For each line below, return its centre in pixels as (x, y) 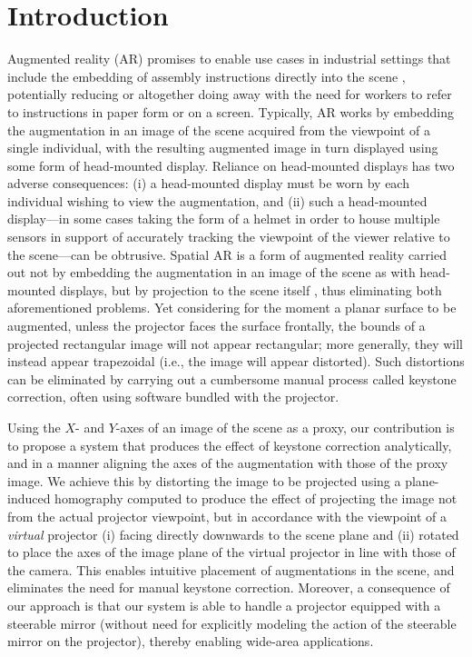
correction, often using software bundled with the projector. (173, 397)
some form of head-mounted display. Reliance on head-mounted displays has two (231, 165)
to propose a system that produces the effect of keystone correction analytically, (230, 445)
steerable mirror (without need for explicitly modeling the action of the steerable (232, 623)
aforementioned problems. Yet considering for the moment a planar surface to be (232, 308)
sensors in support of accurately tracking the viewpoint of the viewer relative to (229, 237)
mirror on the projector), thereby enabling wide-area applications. (191, 641)
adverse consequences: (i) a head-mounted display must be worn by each (208, 183)
